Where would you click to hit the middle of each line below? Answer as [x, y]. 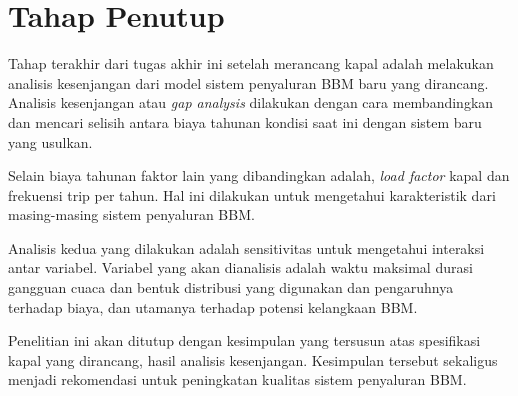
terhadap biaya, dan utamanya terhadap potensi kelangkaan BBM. [213, 306]
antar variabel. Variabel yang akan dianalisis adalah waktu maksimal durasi [240, 267]
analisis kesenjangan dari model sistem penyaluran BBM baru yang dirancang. [248, 82]
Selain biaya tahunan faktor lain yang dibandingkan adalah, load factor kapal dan [259, 175]
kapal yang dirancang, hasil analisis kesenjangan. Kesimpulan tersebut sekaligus [253, 359]
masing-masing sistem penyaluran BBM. [131, 214]
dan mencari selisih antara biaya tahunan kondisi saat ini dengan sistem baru [245, 121]
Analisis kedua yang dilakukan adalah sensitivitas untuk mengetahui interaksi [246, 247]
